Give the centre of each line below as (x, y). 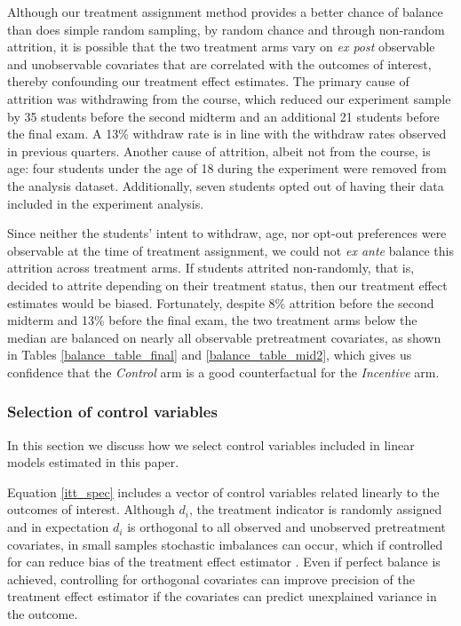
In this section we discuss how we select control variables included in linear (211, 444)
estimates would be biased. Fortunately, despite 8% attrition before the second (221, 302)
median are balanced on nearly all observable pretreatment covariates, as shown (224, 337)
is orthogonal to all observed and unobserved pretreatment (286, 527)
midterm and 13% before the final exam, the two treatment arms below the (212, 320)
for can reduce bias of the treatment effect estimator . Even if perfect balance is (224, 562)
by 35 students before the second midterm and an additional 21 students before (223, 116)
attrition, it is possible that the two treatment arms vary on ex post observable (221, 47)
